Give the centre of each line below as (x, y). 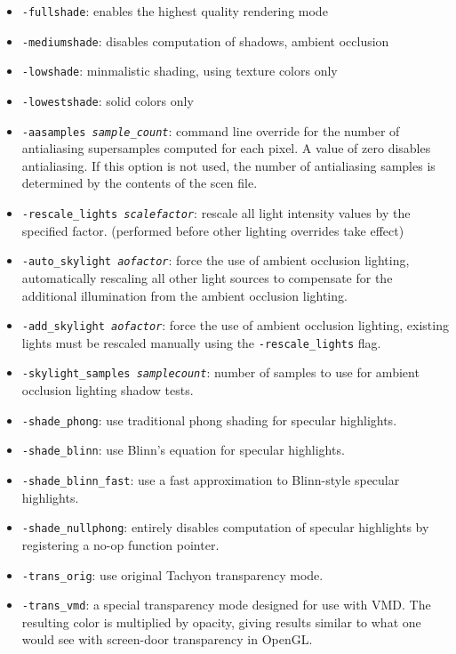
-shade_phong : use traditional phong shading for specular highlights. (209, 420)
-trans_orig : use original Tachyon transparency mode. (172, 574)
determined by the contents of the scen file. (140, 183)
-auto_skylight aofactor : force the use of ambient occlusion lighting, (216, 260)
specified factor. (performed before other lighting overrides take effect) (213, 230)
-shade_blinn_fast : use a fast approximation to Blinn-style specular (211, 480)
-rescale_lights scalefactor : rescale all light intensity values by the (216, 213)
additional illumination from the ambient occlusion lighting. (184, 295)
